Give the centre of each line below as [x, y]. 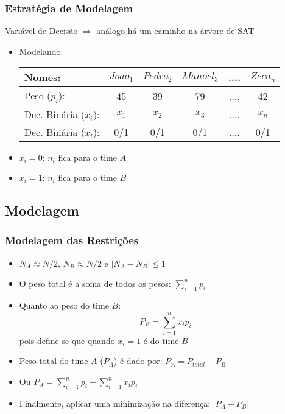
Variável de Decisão [41, 31]
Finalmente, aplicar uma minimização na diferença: [115, 403]
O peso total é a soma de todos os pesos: [95, 283]
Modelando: [41, 51]
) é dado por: [138, 361]
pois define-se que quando [67, 340]
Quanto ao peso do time [64, 305]
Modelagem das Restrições [72, 240]
